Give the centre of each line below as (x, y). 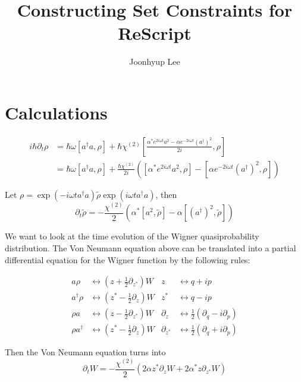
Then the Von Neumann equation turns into (85, 352)
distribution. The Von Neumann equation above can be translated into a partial (150, 247)
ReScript (155, 33)
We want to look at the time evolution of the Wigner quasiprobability (132, 236)
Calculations (56, 112)
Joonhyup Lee (155, 61)
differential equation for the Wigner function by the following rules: (128, 259)
